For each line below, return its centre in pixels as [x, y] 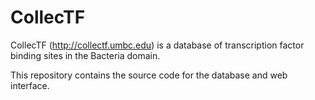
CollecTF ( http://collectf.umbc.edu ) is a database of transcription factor [157, 45]
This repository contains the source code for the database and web [149, 75]
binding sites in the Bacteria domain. [85, 55]
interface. [30, 85]
